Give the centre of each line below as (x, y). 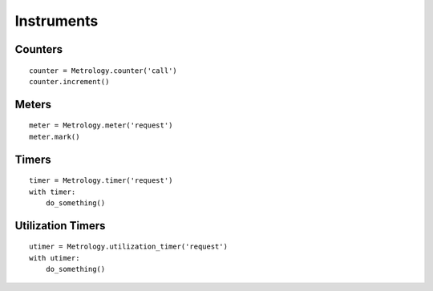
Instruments (57, 21)
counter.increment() (69, 81)
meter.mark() (55, 137)
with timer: (53, 192)
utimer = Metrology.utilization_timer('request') (129, 247)
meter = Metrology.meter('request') (101, 125)
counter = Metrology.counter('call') (103, 71)
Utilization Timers (60, 226)
